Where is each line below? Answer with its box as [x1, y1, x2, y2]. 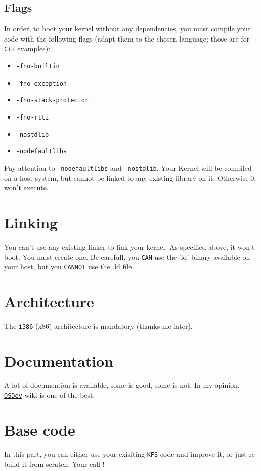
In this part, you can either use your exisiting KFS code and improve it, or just [4, 449, 247, 459]
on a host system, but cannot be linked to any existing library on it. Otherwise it [4, 172, 256, 183]
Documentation [4, 350, 114, 371]
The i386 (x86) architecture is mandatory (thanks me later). [4, 320, 193, 331]
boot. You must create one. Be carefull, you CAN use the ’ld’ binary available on [4, 251, 250, 262]
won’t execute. [4, 182, 49, 193]
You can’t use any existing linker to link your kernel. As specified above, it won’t [4, 241, 255, 252]
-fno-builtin [16, 63, 60, 70]
